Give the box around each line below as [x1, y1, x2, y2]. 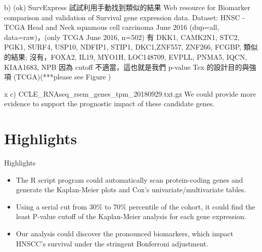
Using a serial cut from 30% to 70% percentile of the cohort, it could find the [16, 201, 255, 212]
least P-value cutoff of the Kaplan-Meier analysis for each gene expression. [16, 211, 246, 222]
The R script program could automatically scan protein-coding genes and [16, 174, 243, 185]
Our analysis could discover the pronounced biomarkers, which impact [16, 228, 234, 239]
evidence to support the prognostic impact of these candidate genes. [4, 98, 215, 109]
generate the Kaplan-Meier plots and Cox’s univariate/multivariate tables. [16, 184, 246, 195]
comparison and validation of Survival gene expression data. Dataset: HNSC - [4, 12, 245, 22]
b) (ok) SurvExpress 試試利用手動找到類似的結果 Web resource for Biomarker [4, 2, 250, 12]
